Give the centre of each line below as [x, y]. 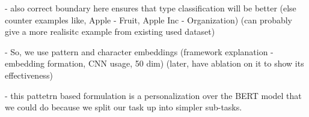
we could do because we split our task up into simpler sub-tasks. [124, 107]
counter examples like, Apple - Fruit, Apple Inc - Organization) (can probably [149, 19]
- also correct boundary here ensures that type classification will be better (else [151, 8]
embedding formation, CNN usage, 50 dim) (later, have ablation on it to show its [154, 63]
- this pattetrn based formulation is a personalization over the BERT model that [153, 95]
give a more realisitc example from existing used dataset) [110, 31]
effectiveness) [29, 75]
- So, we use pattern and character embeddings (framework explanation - [139, 51]
